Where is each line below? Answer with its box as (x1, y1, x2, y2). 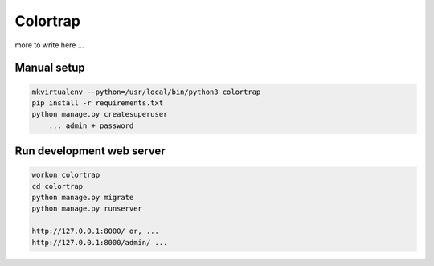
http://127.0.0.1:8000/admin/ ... (31, 238, 168, 247)
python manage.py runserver (31, 204, 142, 213)
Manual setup (14, 61, 86, 75)
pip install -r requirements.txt (31, 98, 164, 108)
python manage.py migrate (31, 193, 134, 203)
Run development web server (14, 145, 166, 158)
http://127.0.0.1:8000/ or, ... (31, 227, 160, 236)
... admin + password (48, 121, 134, 130)
